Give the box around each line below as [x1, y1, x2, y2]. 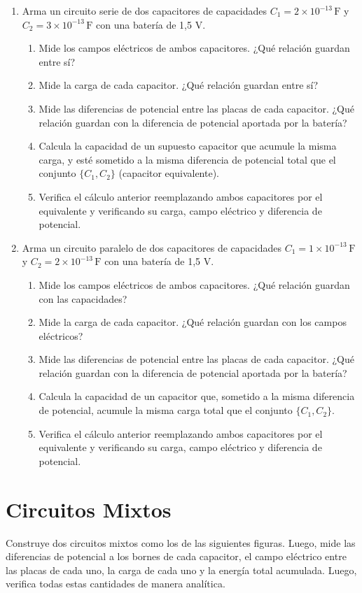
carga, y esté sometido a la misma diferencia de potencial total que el [39, 152, 336, 166]
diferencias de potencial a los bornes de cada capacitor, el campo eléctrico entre [6, 549, 347, 564]
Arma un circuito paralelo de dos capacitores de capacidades [22, 240, 281, 255]
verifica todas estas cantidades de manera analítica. [6, 576, 225, 591]
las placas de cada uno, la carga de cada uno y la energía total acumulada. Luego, [6, 562, 357, 577]
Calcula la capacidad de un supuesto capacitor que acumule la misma [39, 138, 337, 153]
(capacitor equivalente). [118, 166, 220, 180]
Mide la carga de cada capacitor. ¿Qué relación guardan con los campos [39, 315, 347, 329]
